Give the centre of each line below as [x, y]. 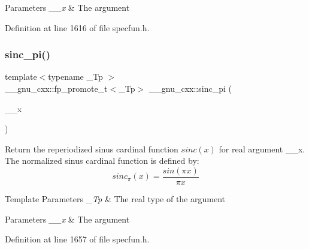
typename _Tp [75, 76]
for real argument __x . [262, 148]
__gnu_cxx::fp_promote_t [56, 88]
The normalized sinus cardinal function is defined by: [102, 160]
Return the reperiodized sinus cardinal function [92, 148]
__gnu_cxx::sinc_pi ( [190, 88]
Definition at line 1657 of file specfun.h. [77, 239]
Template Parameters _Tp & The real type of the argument [115, 199]
